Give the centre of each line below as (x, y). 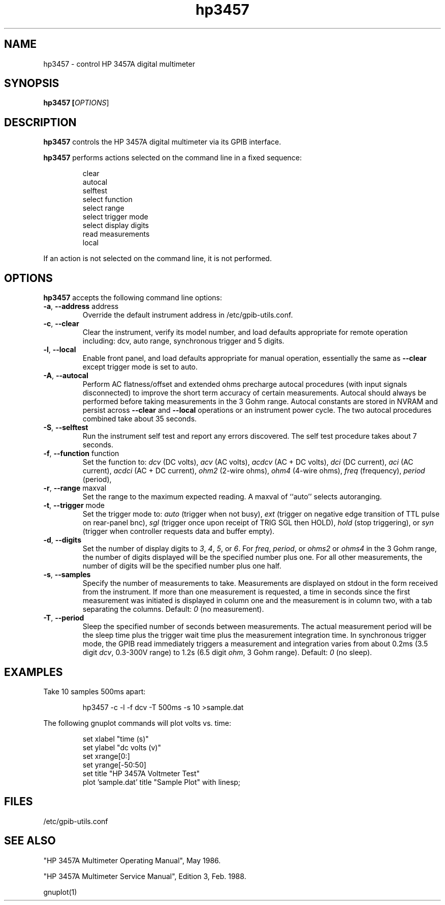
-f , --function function (81, 454)
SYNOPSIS (32, 83)
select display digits (116, 225)
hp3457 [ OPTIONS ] (76, 103)
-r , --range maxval (75, 488)
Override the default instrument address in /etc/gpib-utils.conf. (188, 315)
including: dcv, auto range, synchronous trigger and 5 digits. (183, 341)
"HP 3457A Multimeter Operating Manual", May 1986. (132, 860)
